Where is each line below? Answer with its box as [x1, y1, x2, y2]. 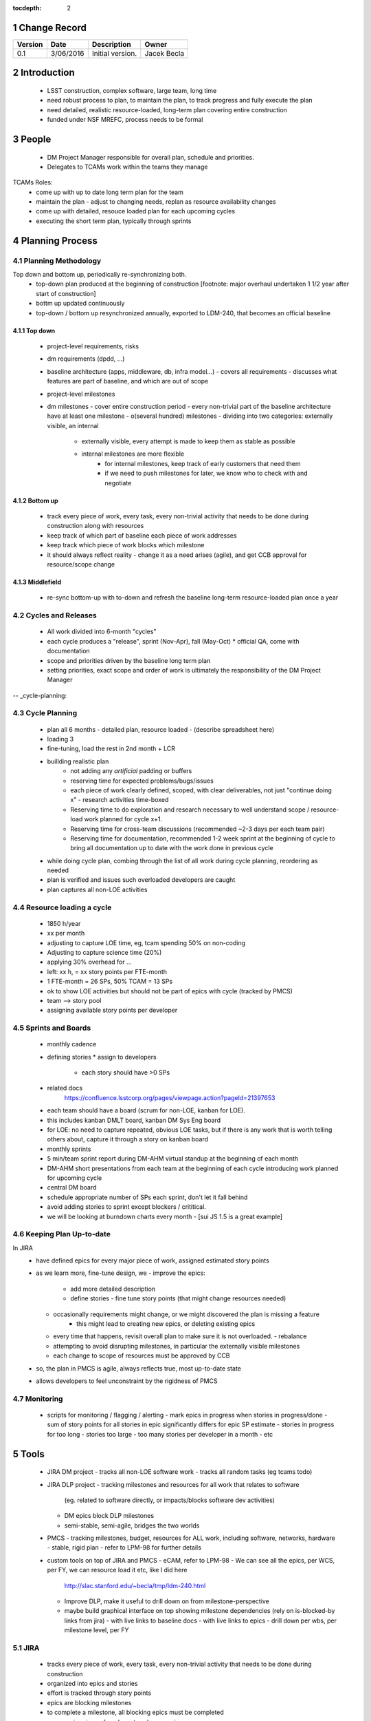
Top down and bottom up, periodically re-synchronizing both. [12, 271, 187, 278]
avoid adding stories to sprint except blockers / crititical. [47, 1203, 206, 1211]
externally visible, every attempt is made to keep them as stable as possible [81, 437, 295, 445]
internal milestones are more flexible [81, 450, 185, 458]
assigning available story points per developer [47, 1006, 178, 1015]
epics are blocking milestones [47, 1698, 132, 1707]
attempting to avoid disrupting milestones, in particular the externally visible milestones [53, 1342, 300, 1350]
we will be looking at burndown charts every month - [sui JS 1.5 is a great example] [47, 1212, 283, 1221]
